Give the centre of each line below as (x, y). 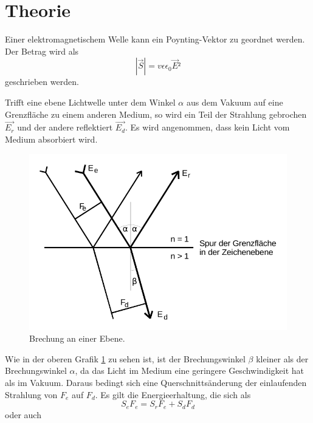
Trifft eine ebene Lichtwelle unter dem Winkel (90, 102)
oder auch (23, 414)
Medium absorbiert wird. (51, 139)
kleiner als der (282, 358)
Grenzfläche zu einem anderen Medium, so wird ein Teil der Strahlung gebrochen (156, 114)
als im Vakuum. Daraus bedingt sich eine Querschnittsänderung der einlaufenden (156, 382)
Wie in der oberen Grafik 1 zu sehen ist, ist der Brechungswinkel (125, 358)
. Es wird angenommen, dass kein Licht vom (208, 127)
